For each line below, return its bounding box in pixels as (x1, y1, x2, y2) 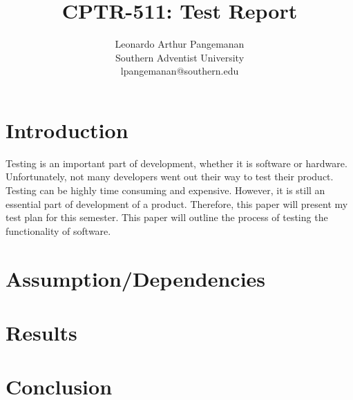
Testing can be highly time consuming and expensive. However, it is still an (6, 183, 325, 198)
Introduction (6, 115, 128, 144)
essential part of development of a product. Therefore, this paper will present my (6, 196, 348, 211)
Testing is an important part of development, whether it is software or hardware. (6, 155, 347, 170)
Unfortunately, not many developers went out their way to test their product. (6, 169, 334, 184)
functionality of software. (6, 223, 111, 238)
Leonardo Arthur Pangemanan (115, 37, 245, 51)
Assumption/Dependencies (6, 264, 266, 292)
